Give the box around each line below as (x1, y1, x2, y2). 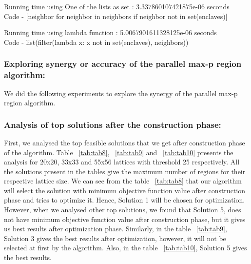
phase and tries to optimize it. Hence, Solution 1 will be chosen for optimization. (4, 195, 245, 205)
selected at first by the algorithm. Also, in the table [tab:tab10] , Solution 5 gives (4, 243, 247, 253)
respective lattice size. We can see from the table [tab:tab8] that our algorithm (4, 176, 242, 186)
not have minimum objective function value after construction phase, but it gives (4, 214, 246, 224)
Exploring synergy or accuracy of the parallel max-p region (4, 58, 242, 70)
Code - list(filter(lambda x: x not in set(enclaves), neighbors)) (4, 37, 189, 47)
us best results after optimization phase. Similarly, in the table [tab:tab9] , (4, 223, 227, 234)
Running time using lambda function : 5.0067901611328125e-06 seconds (4, 27, 217, 38)
